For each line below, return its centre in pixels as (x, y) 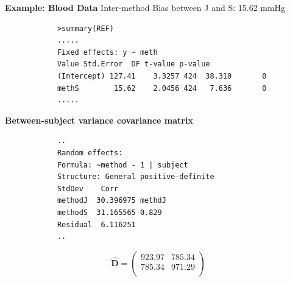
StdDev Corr (88, 189)
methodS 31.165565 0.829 (109, 212)
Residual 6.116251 (96, 224)
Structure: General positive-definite (136, 177)
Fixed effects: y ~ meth (107, 52)
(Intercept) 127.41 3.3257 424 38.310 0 (162, 76)
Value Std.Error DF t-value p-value (133, 64)
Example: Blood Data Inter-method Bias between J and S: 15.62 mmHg (145, 7)
